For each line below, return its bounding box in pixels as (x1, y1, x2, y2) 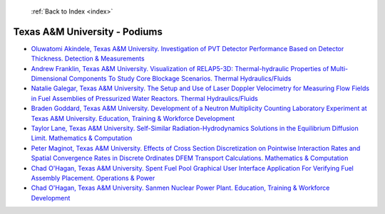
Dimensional (31, 75, 68, 83)
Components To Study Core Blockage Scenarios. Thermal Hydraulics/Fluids (68, 75, 292, 83)
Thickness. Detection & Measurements (31, 54, 145, 63)
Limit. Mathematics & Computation (31, 134, 133, 142)
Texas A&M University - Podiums (13, 26, 163, 38)
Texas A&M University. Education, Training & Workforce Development (31, 114, 235, 122)
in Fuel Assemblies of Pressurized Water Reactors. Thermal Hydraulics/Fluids (31, 94, 258, 102)
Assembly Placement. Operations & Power (31, 173, 155, 182)
